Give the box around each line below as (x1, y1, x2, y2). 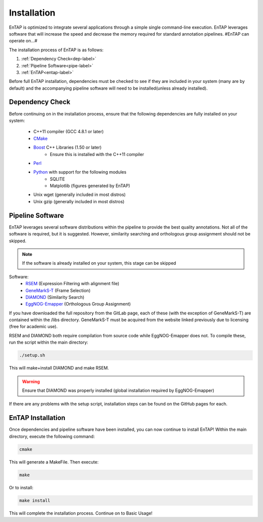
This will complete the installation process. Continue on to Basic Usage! (9, 510, 153, 516)
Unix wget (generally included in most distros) (33, 192, 126, 197)
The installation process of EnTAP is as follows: (9, 47, 104, 53)
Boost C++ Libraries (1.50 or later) (33, 144, 102, 151)
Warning (22, 378, 40, 385)
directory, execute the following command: (9, 433, 95, 439)
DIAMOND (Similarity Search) (25, 294, 85, 300)
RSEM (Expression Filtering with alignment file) (25, 281, 119, 287)
